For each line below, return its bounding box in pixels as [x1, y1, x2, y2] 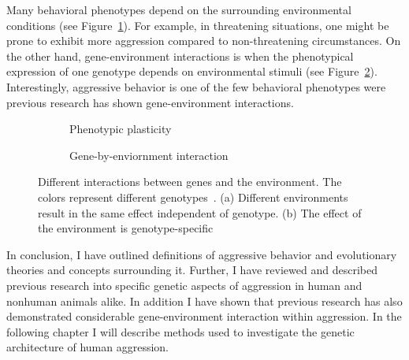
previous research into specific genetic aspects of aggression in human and [6, 276, 363, 293]
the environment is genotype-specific [38, 220, 214, 236]
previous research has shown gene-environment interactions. [6, 94, 294, 110]
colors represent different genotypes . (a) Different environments [38, 188, 348, 205]
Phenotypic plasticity [69, 121, 172, 137]
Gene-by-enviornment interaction [69, 147, 229, 163]
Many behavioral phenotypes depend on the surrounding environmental [6, 2, 351, 17]
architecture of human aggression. [6, 339, 169, 355]
